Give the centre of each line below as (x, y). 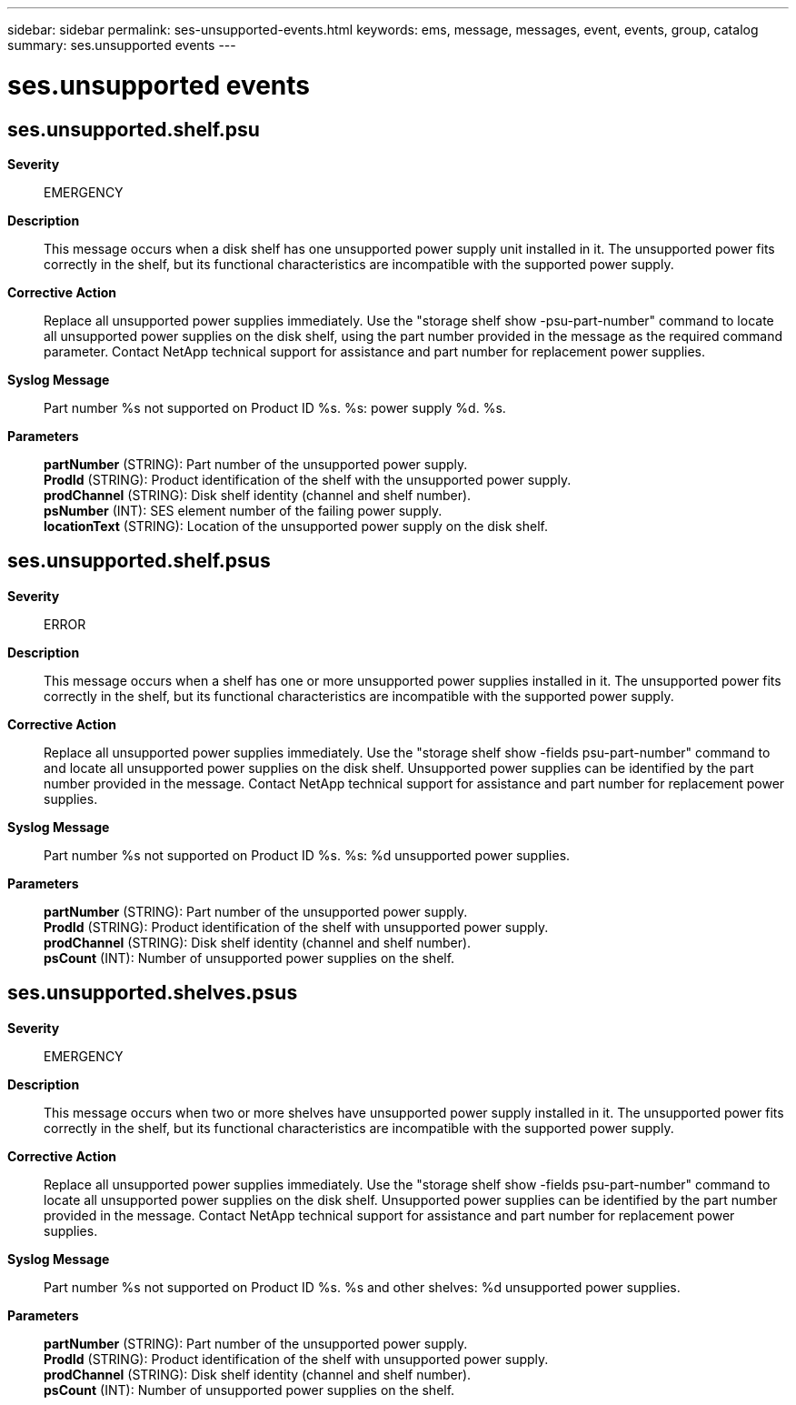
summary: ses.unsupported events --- (122, 45)
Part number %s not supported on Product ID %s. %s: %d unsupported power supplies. (307, 855)
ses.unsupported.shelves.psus (153, 993)
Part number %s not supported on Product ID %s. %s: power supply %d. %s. (275, 407)
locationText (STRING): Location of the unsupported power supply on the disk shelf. (296, 526)
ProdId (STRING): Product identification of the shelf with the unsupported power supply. (308, 479)
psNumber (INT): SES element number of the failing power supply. (243, 510)
